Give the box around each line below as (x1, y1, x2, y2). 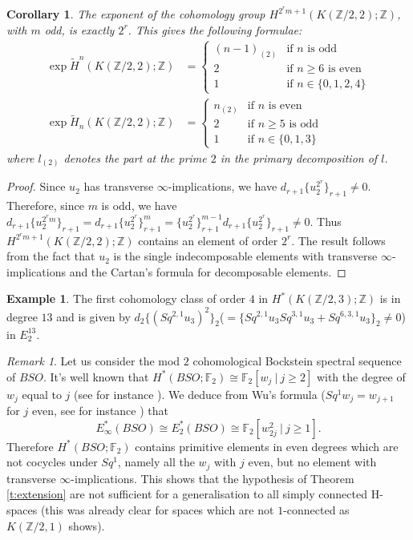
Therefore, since (6, 197, 84, 214)
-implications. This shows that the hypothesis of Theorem (71, 469, 354, 486)
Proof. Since (6, 178, 66, 195)
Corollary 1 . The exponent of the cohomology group (6, 6, 265, 22)
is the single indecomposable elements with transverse (113, 248, 378, 264)
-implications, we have (168, 178, 277, 195)
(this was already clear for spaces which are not (40, 502, 274, 518)
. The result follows (291, 232, 386, 248)
